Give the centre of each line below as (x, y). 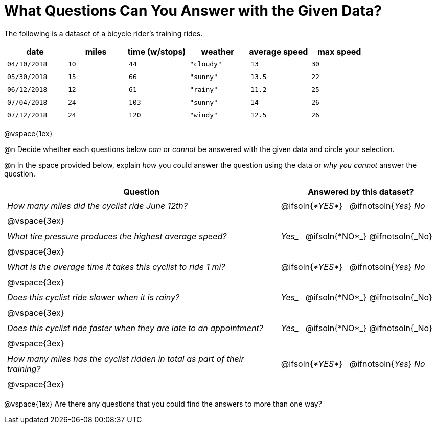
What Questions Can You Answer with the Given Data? (193, 11)
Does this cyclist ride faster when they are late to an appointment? (135, 328)
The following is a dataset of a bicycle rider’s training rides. (104, 33)
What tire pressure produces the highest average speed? (117, 236)
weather (217, 51)
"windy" (204, 115)
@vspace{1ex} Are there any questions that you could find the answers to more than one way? (163, 404)
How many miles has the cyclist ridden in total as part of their (126, 358)
